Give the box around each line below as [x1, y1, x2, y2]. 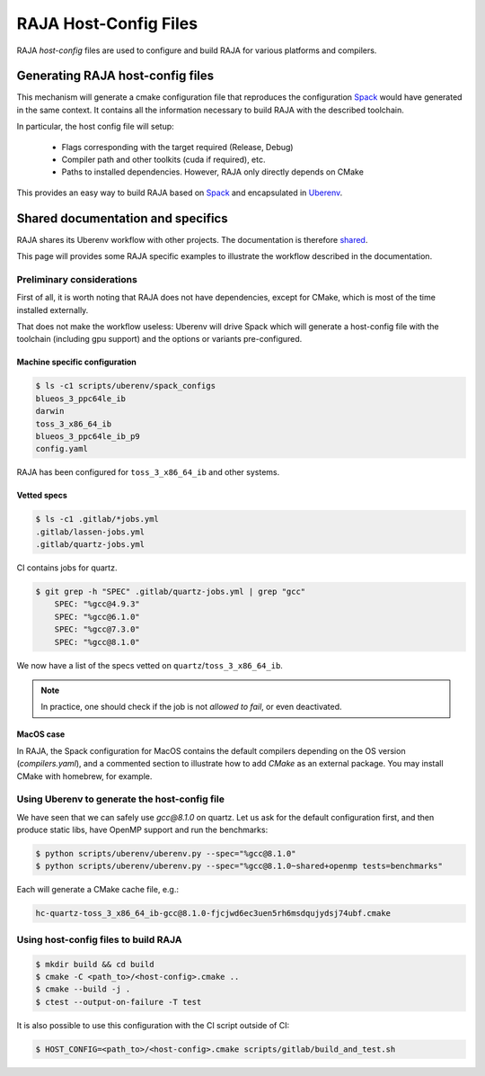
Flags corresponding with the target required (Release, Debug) [61, 141, 294, 152]
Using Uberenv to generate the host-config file [16, 793, 225, 805]
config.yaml [35, 444, 89, 454]
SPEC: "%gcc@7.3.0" [54, 624, 141, 634]
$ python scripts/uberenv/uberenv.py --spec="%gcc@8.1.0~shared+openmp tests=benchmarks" [35, 861, 444, 872]
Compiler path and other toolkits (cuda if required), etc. [61, 154, 266, 166]
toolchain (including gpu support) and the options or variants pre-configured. [16, 334, 303, 345]
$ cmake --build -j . [35, 984, 131, 994]
